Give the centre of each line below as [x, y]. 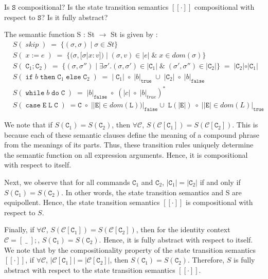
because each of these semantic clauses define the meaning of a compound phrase [132, 134]
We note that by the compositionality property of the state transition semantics [130, 249]
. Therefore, [206, 260]
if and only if [220, 182]
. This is [245, 125]
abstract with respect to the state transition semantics [90, 269]
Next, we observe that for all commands [67, 182]
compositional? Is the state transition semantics [93, 7]
